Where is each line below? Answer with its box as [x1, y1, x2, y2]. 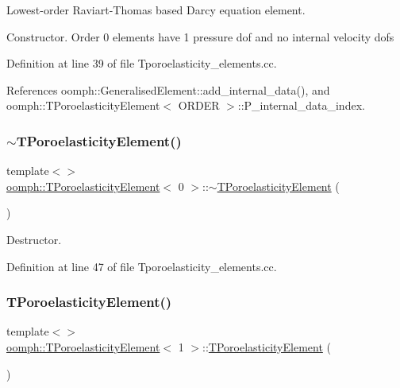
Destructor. [6, 231, 62, 247]
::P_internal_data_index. [237, 97, 365, 114]
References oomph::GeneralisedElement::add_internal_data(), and [6, 81, 330, 98]
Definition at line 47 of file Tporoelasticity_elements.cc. [6, 258, 277, 274]
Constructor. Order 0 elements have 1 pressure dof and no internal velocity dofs [6, 28, 394, 45]
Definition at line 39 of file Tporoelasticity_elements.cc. [6, 55, 277, 72]
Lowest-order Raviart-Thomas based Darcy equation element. [6, 2, 306, 17]
